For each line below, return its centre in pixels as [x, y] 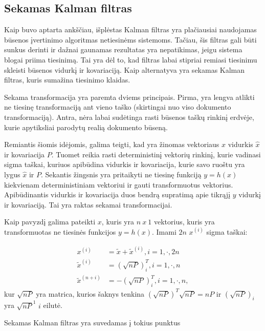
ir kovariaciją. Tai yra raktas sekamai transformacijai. [88, 204]
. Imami [164, 231]
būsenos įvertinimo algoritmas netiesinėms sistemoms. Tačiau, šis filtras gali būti [130, 39]
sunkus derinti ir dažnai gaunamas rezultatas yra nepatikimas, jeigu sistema [123, 49]
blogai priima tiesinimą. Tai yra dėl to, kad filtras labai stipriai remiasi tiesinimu [131, 59]
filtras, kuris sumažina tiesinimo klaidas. [67, 80]
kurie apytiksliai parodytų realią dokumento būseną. [86, 127]
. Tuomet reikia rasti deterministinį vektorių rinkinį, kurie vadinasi [156, 154]
